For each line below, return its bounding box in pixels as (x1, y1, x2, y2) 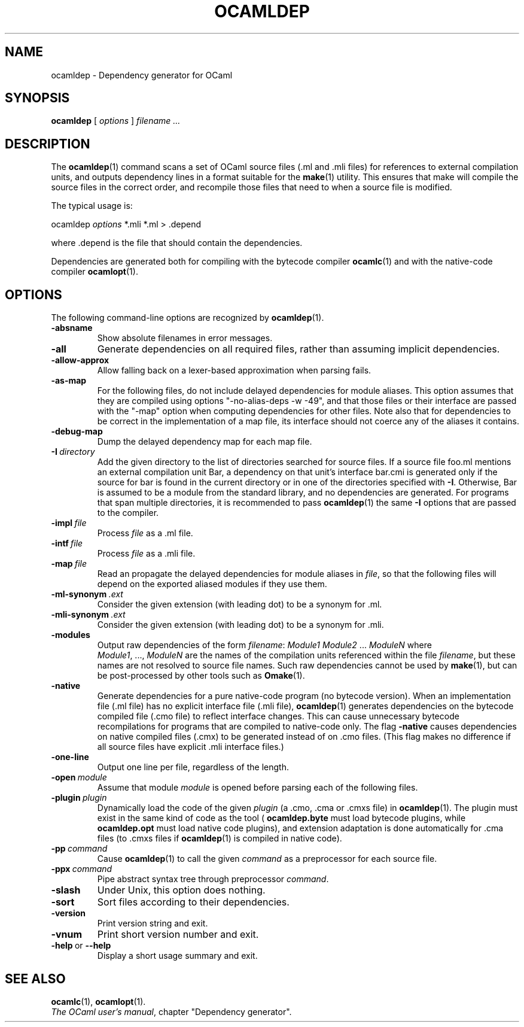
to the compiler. (97, 508, 159, 518)
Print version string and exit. (97, 918, 208, 929)
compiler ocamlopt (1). (51, 266, 138, 277)
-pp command (51, 843, 108, 854)
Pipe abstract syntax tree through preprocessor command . (97, 874, 329, 885)
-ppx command (51, 864, 112, 874)
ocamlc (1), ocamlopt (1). (51, 996, 146, 1007)
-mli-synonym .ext (51, 609, 126, 620)
